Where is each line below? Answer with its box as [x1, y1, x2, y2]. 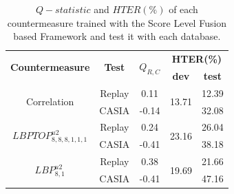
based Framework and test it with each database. [13, 29, 221, 43]
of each [169, 2, 198, 16]
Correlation [26, 94, 74, 109]
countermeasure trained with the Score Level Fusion [7, 15, 227, 30]
